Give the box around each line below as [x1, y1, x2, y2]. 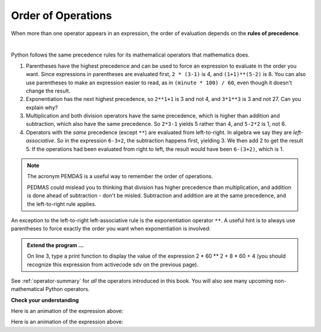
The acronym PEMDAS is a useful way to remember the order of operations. [27, 173, 213, 180]
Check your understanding [11, 296, 79, 303]
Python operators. [45, 286, 90, 293]
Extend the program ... [27, 241, 84, 249]
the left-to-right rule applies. [27, 200, 96, 207]
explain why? [26, 104, 58, 111]
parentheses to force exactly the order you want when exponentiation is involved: [11, 225, 211, 232]
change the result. [26, 87, 71, 94]
